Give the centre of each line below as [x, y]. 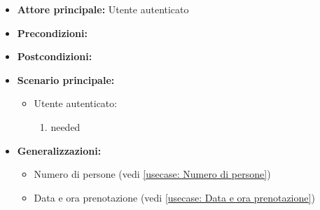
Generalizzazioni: [59, 150]
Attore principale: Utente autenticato [103, 9]
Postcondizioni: [55, 56]
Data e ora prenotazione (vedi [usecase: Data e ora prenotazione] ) [174, 197]
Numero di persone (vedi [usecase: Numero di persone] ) [152, 174]
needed [65, 126]
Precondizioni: [52, 33]
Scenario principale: [66, 79]
